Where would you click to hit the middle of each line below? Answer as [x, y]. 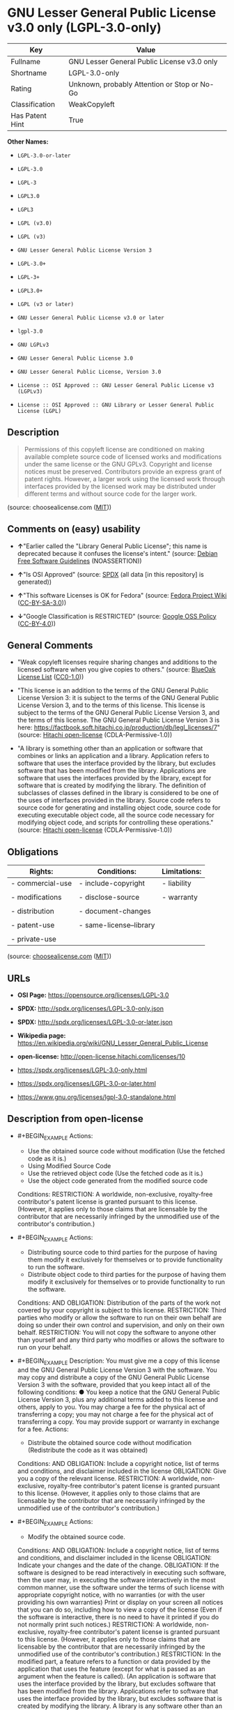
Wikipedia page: [41, 1036]
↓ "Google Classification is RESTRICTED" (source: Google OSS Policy [117, 616]
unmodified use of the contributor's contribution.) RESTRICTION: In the [119, 1654]
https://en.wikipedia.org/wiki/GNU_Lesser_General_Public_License [113, 1043]
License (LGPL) [39, 411]
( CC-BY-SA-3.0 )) [42, 603]
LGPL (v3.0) [34, 223]
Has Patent [29, 115]
